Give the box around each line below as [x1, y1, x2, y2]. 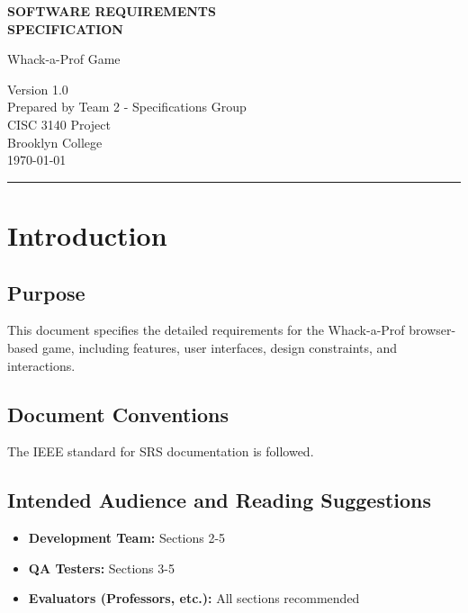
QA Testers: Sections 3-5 [28, 558, 175, 577]
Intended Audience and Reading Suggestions [7, 486, 432, 514]
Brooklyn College [7, 132, 103, 151]
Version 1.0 [7, 79, 68, 98]
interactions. [7, 356, 76, 374]
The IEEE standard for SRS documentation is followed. [7, 442, 314, 461]
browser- [409, 320, 456, 339]
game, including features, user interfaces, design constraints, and [41, 338, 398, 356]
